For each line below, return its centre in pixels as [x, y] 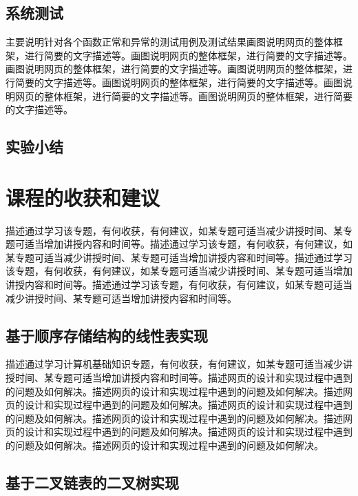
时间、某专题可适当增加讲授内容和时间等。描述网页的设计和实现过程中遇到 [183, 378]
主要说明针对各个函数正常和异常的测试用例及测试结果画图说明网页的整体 [169, 42]
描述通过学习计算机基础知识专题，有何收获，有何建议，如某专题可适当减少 [174, 364]
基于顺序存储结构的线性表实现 [107, 335]
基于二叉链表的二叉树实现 [92, 482]
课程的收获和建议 [83, 197]
